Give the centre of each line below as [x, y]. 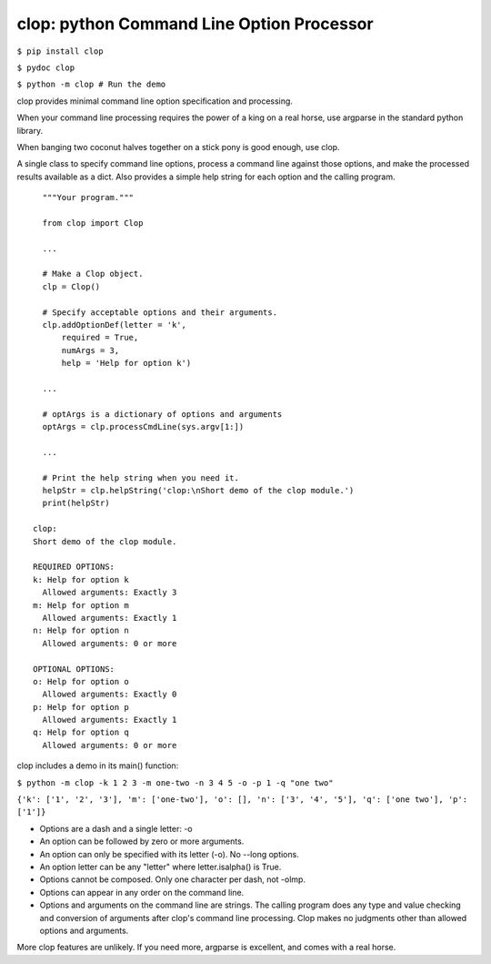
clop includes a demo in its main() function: [98, 766]
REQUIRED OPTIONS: [74, 567]
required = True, [100, 338]
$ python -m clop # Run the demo [91, 85]
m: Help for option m [81, 605]
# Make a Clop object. [93, 274]
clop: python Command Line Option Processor [195, 24]
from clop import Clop [93, 223]
